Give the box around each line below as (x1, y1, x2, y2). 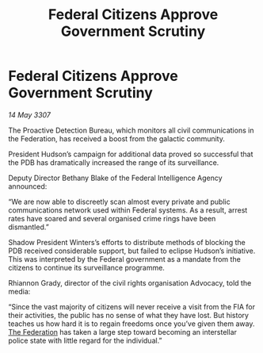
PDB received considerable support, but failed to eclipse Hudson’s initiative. (8, 246, 256, 255)
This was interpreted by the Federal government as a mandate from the (8, 254, 242, 263)
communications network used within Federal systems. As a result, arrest (8, 205, 248, 215)
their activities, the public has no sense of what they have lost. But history (8, 310, 250, 320)
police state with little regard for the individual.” (8, 336, 162, 345)
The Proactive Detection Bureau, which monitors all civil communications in (8, 125, 254, 135)
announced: (8, 181, 48, 191)
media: (8, 286, 31, 296)
